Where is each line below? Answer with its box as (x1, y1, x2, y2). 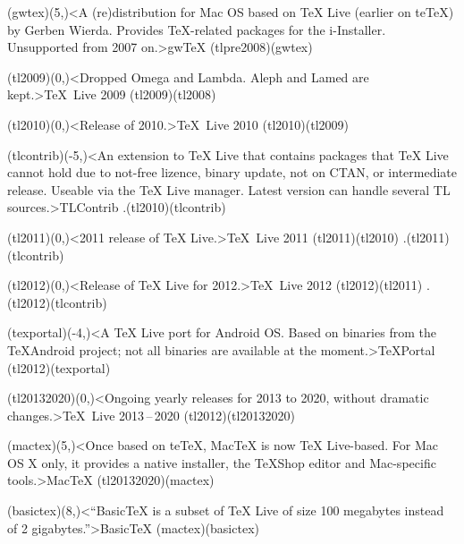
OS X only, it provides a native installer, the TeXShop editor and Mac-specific (7, 453, 436, 472)
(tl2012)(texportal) (7, 358, 111, 377)
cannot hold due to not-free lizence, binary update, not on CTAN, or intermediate (7, 163, 458, 182)
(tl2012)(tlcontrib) (7, 293, 107, 311)
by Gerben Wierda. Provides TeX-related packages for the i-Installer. (7, 20, 386, 38)
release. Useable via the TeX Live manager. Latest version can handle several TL (7, 180, 451, 199)
